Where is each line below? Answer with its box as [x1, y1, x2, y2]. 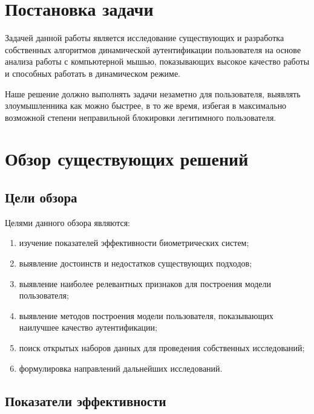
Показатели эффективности [5, 391, 166, 410]
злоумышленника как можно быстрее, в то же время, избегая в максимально [5, 99, 287, 112]
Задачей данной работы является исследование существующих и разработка [5, 31, 284, 44]
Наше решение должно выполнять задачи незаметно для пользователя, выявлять [5, 87, 301, 100]
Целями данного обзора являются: [5, 216, 130, 228]
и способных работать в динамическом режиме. [5, 66, 181, 79]
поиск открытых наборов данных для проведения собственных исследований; [19, 341, 305, 354]
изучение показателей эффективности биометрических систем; [19, 236, 249, 249]
